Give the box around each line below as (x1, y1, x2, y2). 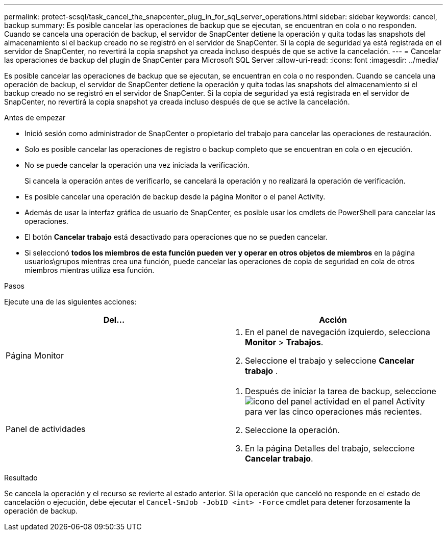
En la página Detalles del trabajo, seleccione (245, 443, 415, 453)
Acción (319, 315, 347, 325)
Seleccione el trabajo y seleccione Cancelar (245, 355, 415, 366)
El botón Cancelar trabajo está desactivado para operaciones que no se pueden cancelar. (24, 233, 328, 241)
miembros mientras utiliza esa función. (24, 266, 155, 274)
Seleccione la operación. (245, 425, 340, 435)
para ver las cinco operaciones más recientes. (245, 406, 422, 417)
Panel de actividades (6, 424, 86, 434)
